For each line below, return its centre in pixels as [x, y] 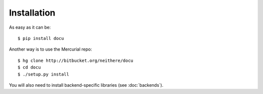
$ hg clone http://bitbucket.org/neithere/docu [75, 60]
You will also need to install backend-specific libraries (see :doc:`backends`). [86, 85]
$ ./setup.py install [43, 74]
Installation [32, 13]
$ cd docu [29, 67]
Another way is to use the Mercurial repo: [51, 49]
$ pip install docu [41, 38]
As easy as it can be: [30, 27]
